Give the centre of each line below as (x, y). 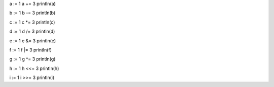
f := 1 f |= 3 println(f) (30, 50)
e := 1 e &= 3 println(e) (32, 41)
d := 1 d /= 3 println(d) (32, 31)
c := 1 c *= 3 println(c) (32, 22)
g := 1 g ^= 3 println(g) (32, 59)
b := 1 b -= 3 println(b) (32, 13)
